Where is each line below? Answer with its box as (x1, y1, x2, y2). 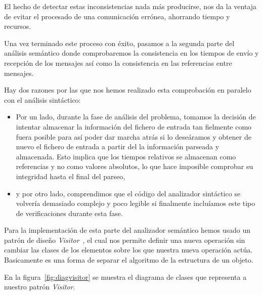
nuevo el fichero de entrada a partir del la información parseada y (16, 141, 220, 152)
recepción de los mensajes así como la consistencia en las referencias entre (4, 57, 232, 68)
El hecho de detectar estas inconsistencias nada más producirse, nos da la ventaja (4, 1, 257, 11)
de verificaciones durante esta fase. (16, 207, 123, 218)
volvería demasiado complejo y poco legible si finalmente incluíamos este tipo (16, 198, 255, 208)
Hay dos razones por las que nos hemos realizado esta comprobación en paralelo (4, 85, 251, 95)
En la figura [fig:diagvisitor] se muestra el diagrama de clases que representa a (4, 271, 247, 282)
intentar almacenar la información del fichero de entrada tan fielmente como (16, 121, 252, 132)
